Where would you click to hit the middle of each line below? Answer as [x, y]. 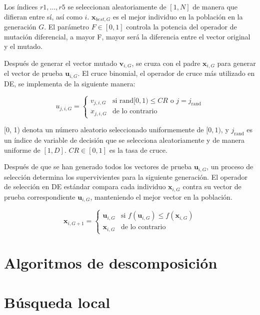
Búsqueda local [57, 302]
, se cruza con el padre [166, 63]
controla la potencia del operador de [181, 27]
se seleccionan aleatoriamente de [117, 6]
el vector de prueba [33, 73]
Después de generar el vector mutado [60, 63]
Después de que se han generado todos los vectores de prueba [98, 166]
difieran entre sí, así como [43, 16]
